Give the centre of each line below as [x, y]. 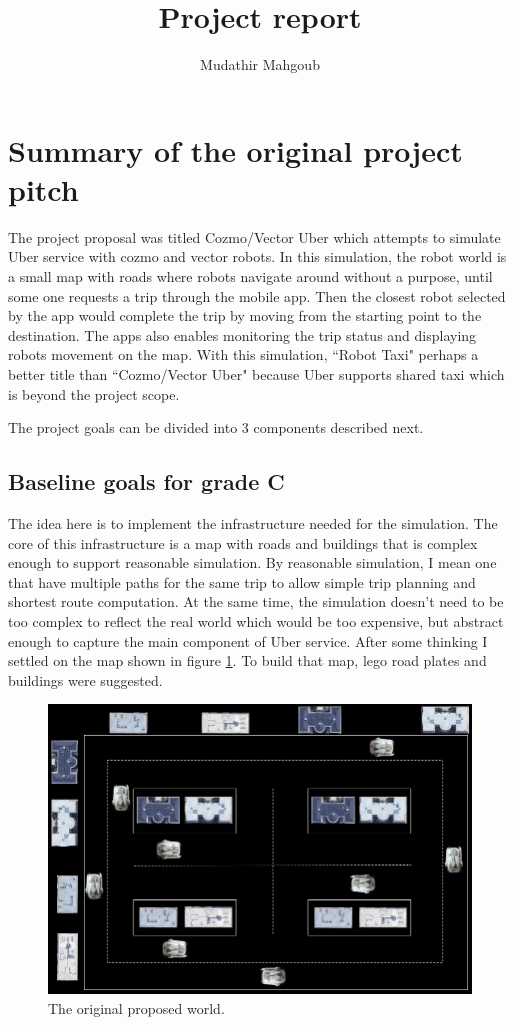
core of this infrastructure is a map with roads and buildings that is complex [243, 542]
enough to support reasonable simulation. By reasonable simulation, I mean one [252, 562]
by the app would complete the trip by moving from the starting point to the [245, 315]
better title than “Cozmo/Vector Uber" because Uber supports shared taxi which [256, 374]
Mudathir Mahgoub [260, 64]
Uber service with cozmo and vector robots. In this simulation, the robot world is [257, 256]
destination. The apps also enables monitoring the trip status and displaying [242, 334]
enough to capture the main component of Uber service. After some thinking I [248, 640]
